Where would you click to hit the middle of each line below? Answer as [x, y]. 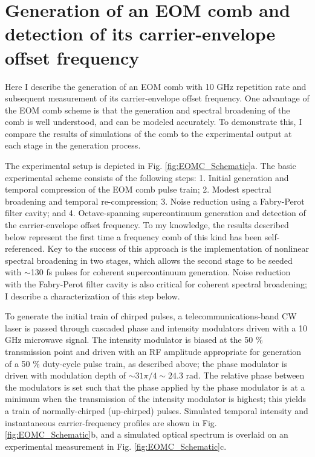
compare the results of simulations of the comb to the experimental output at [148, 133]
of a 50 [18, 363]
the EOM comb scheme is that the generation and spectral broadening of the [148, 110]
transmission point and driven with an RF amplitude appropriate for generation [153, 351]
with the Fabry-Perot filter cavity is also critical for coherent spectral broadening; [156, 284]
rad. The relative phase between [245, 375]
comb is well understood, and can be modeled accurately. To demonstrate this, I [154, 122]
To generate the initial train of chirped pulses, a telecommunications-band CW [151, 316]
